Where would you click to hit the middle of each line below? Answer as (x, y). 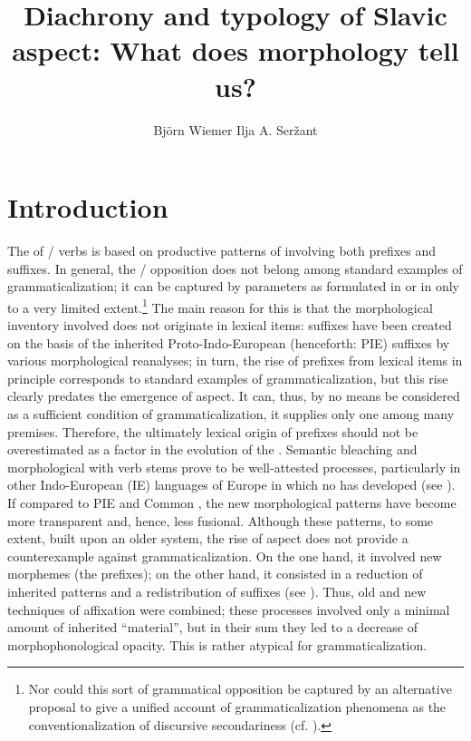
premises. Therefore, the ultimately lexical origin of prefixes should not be (213, 431)
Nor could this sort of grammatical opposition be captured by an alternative (240, 689)
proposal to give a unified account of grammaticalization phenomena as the (237, 706)
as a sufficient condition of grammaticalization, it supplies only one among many (231, 414)
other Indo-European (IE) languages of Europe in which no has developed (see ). (231, 485)
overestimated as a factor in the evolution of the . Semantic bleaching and (212, 449)
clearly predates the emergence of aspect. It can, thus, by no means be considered (234, 396)
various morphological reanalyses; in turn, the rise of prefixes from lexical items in (235, 361)
